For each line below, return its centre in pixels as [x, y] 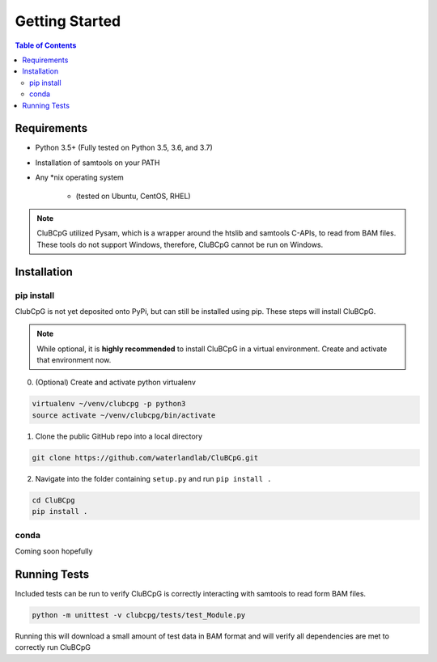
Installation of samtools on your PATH [98, 163]
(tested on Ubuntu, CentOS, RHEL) [133, 196]
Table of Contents [46, 45]
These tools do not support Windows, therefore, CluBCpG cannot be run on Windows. [180, 244]
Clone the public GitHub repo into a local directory [119, 436]
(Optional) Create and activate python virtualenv [115, 382]
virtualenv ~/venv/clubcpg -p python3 [109, 404]
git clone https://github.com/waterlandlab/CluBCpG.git [145, 458]
